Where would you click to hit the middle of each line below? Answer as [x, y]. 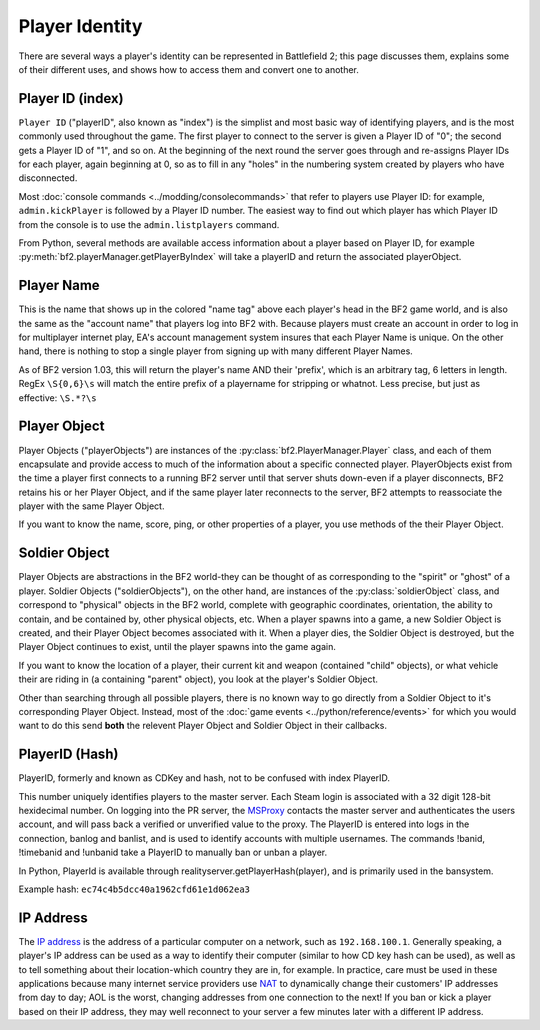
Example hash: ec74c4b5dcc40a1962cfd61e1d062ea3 [134, 889]
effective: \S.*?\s [57, 397]
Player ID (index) [71, 98]
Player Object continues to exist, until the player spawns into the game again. [177, 647]
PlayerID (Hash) [68, 754]
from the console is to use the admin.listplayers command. [149, 224]
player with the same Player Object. [91, 506]
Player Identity [80, 26]
